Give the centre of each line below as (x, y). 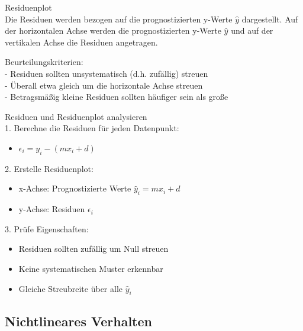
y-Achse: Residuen (52, 209)
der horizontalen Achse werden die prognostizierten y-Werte (113, 30)
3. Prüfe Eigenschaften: (47, 228)
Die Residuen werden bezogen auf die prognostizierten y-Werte (119, 19)
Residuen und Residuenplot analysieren (76, 116)
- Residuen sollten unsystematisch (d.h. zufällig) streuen (107, 73)
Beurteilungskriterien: (44, 62)
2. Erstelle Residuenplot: (49, 168)
